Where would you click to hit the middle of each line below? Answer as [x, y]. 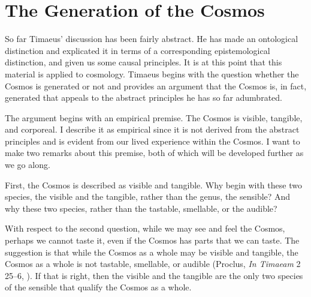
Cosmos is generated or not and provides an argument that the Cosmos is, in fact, [156, 85]
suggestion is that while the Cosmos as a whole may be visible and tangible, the [152, 252]
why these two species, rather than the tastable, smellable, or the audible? [141, 208]
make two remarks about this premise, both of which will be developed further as [154, 153]
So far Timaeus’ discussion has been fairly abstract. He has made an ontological [152, 39]
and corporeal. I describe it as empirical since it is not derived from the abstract [152, 129]
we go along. [28, 165]
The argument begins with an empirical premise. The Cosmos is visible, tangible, [154, 117]
